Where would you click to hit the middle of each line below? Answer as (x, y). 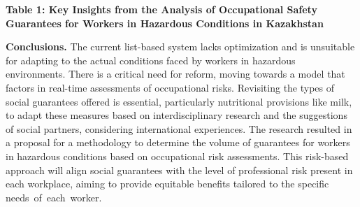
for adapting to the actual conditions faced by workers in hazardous (151, 60)
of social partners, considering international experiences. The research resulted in (179, 128)
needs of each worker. (54, 197)
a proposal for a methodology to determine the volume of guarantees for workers (178, 142)
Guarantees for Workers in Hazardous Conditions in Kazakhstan (165, 23)
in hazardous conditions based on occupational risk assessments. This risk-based (177, 156)
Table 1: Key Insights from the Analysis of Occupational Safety (161, 9)
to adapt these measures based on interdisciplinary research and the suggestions (177, 115)
